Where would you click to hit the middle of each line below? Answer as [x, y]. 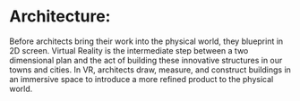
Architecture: [60, 17]
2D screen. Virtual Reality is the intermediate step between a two [129, 50]
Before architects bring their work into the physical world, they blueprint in [146, 41]
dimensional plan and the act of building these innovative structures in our [146, 60]
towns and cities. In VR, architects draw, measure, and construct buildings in [150, 70]
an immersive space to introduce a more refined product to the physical [141, 79]
